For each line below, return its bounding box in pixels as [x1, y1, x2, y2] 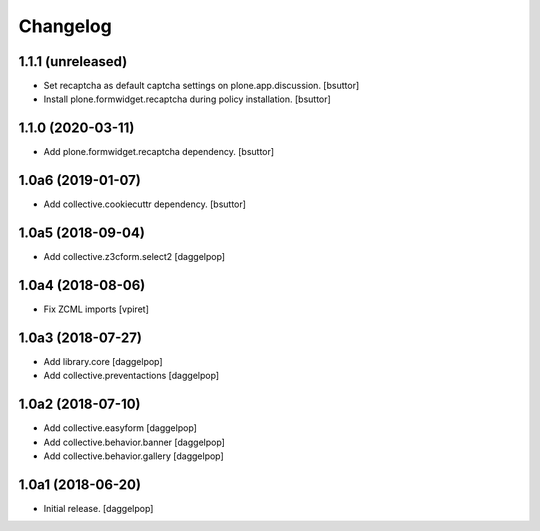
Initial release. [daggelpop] [43, 502, 154, 514]
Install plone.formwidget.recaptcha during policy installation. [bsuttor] [43, 93, 332, 105]
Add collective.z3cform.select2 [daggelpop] [43, 251, 225, 263]
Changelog [18, 15, 112, 37]
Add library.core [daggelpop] [43, 355, 164, 367]
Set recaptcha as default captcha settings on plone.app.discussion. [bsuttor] [43, 80, 360, 92]
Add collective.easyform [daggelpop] [43, 422, 197, 434]
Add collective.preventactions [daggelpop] [43, 370, 220, 382]
